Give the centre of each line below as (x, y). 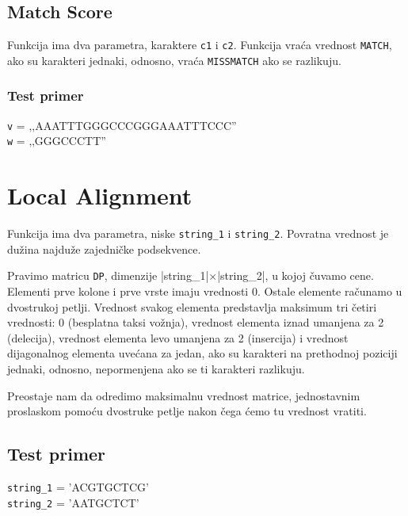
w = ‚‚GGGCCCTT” (57, 141)
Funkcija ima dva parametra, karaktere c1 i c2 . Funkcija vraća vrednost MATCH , (200, 45)
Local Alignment (100, 195)
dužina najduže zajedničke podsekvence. (104, 248)
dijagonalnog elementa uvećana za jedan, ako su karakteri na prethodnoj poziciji (202, 353)
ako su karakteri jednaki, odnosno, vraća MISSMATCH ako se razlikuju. (174, 60)
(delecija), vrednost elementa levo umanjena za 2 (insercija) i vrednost (178, 337)
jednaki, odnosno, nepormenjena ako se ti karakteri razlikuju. (156, 369)
